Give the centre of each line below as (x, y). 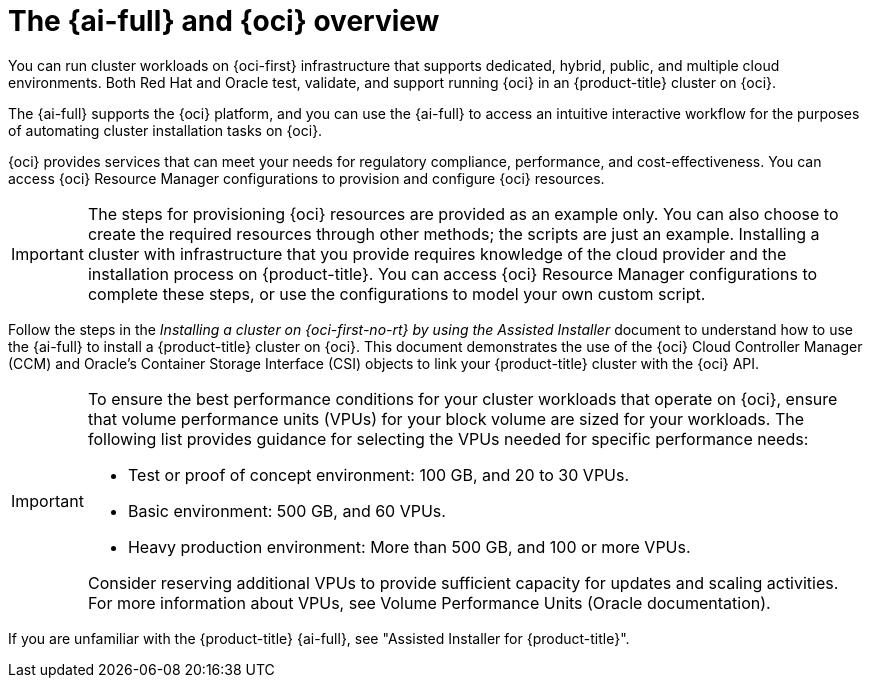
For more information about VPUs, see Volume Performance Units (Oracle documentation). (429, 602)
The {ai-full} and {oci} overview (224, 21)
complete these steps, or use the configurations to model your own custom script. (396, 293)
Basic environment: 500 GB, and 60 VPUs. (286, 510)
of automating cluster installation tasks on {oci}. (165, 130)
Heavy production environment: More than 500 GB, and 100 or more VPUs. (409, 546)
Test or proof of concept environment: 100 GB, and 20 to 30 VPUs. (378, 474)
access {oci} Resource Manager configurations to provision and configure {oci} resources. (306, 178)
